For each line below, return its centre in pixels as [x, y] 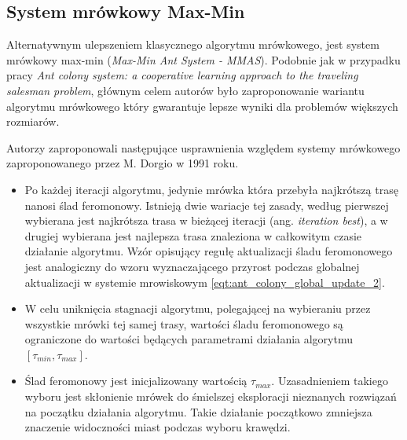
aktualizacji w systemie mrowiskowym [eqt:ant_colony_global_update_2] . [205, 282]
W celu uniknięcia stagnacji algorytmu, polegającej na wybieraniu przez [198, 308]
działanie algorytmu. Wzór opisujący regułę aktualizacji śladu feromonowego [209, 251]
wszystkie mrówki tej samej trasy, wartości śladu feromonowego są [184, 323]
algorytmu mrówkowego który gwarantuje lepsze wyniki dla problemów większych [202, 106]
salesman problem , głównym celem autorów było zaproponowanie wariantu [185, 90]
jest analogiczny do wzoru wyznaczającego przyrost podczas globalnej [192, 266]
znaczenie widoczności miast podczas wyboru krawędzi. [158, 427]
